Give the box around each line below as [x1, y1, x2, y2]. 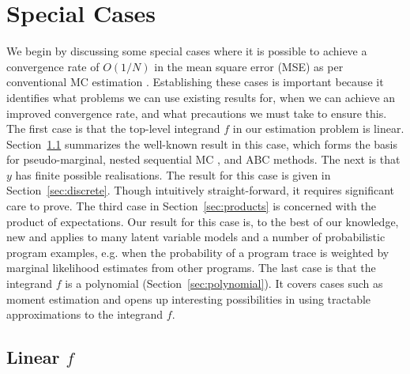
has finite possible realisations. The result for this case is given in [15, 166, 331, 183]
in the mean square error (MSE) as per [154, 58, 344, 74]
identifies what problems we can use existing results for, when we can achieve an [6, 89, 396, 105]
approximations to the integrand [6, 306, 164, 323]
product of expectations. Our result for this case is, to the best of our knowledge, [6, 213, 399, 229]
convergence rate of [6, 58, 100, 74]
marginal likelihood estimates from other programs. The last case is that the [6, 259, 376, 276]
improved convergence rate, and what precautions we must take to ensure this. [6, 104, 387, 121]
